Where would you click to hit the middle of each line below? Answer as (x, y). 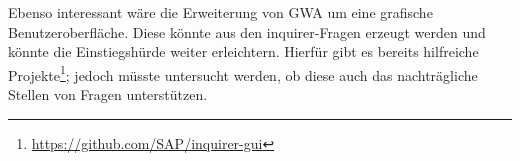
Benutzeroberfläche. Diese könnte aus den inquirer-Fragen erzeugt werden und (247, 31)
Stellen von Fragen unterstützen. (108, 94)
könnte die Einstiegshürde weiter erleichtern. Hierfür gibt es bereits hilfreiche (243, 51)
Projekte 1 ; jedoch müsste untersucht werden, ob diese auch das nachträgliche (243, 73)
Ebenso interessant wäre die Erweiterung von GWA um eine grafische (220, 12)
